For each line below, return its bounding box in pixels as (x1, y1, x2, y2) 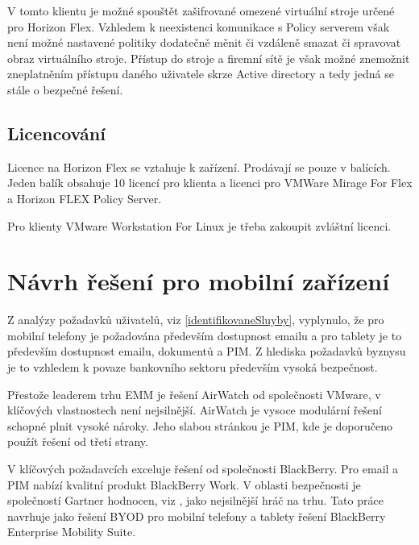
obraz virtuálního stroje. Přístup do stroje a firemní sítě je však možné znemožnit (7, 49, 410, 66)
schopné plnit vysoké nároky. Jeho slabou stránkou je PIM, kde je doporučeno (7, 417, 393, 434)
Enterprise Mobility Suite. (7, 523, 136, 540)
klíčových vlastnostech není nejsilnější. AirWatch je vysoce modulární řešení (7, 401, 382, 418)
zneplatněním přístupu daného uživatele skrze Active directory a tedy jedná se (7, 65, 394, 82)
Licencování (7, 120, 106, 145)
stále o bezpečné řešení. (7, 81, 123, 98)
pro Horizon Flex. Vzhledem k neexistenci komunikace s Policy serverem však (7, 18, 390, 35)
